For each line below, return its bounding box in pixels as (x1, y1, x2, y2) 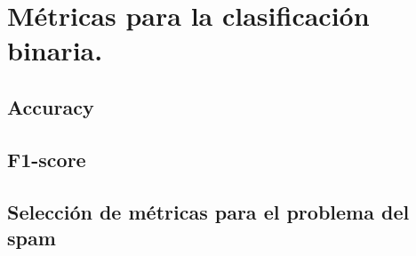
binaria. (7, 32, 103, 68)
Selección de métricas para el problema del (7, 197, 410, 225)
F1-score (7, 145, 86, 172)
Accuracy (7, 92, 94, 120)
